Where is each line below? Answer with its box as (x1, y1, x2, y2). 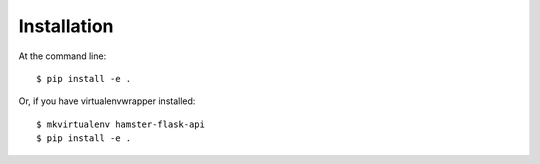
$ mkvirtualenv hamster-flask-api (36, 118, 205, 130)
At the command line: (18, 50, 107, 62)
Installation (18, 15, 114, 37)
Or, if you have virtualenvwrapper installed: (18, 95, 196, 107)
